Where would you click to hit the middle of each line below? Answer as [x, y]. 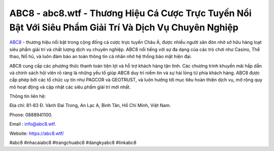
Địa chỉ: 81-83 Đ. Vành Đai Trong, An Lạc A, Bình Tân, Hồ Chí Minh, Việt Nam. [90, 106]
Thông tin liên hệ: [28, 96]
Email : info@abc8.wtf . [33, 124]
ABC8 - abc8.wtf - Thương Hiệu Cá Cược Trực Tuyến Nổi [130, 13]
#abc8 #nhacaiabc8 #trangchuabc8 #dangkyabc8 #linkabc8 [73, 143]
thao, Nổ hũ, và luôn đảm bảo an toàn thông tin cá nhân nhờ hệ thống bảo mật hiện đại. [101, 57]
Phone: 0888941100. [31, 115]
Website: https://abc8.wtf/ [37, 133]
